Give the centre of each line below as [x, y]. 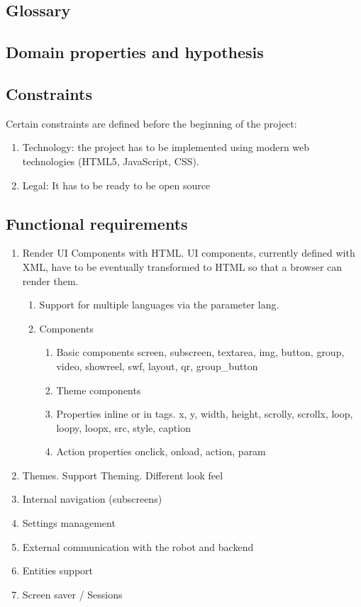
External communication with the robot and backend [138, 546]
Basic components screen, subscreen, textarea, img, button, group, [200, 352]
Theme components [99, 390]
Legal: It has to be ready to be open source [116, 185]
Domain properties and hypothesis [135, 52]
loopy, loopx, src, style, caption [123, 427]
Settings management [69, 523]
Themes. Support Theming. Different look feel [123, 475]
